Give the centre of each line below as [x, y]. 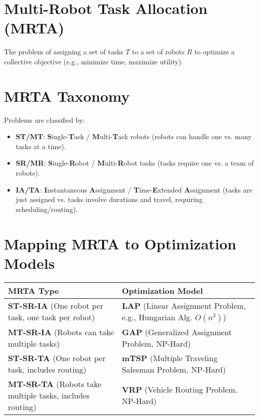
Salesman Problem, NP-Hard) [174, 369]
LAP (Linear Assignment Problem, [184, 305]
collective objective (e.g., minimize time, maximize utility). [94, 61]
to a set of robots [158, 52]
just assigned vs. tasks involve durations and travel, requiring [109, 199]
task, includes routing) [47, 369]
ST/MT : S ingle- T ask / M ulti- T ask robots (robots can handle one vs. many [134, 136]
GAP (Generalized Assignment [177, 332]
